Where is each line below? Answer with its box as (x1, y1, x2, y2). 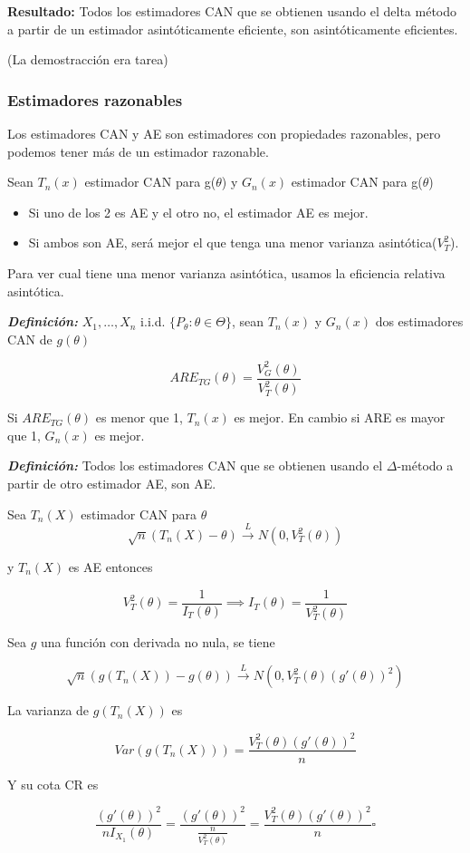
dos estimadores (375, 312, 464, 331)
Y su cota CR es (7, 774, 99, 793)
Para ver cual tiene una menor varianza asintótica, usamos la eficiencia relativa (7, 263, 446, 282)
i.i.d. (140, 312, 166, 331)
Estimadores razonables (7, 88, 183, 111)
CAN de (7, 329, 53, 348)
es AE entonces (68, 557, 153, 577)
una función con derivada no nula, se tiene (41, 633, 275, 652)
